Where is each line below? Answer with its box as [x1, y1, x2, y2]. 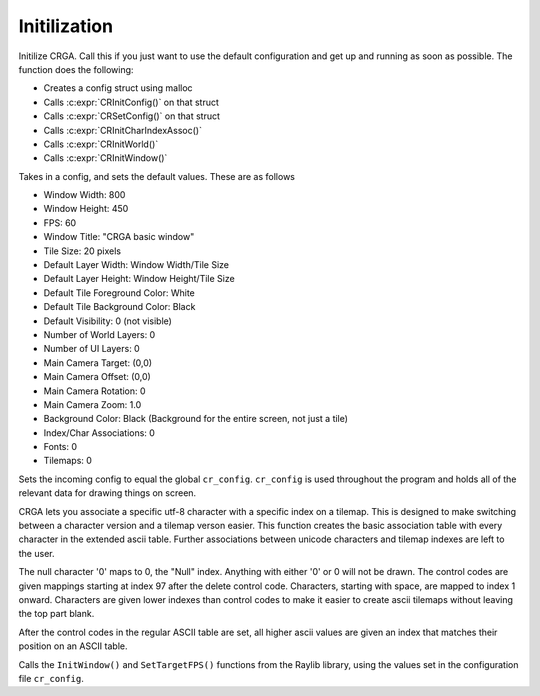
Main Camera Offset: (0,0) [43, 371, 152, 383]
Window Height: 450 [43, 203, 129, 215]
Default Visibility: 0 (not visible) [43, 315, 172, 327]
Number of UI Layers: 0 [43, 343, 140, 355]
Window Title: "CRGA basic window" [43, 231, 195, 243]
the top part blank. [18, 608, 95, 620]
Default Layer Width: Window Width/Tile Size [43, 259, 230, 271]
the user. [18, 547, 55, 559]
